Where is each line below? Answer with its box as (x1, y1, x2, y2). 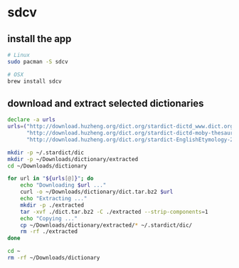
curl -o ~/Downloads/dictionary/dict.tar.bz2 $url (20, 188, 174, 196)
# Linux (7, 51, 31, 58)
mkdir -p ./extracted (20, 201, 84, 209)
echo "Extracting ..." (20, 195, 87, 202)
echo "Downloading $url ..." (20, 182, 107, 189)
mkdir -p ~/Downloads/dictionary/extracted (7, 155, 139, 163)
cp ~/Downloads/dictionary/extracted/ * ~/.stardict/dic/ (20, 222, 193, 229)
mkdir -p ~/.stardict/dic (7, 149, 84, 156)
